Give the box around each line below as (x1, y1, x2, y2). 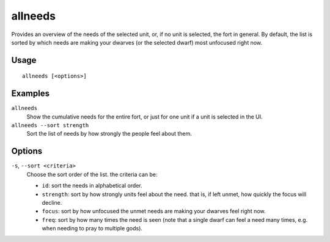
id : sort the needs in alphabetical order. (42, 182, 143, 189)
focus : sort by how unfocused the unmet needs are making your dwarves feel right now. (42, 208, 266, 215)
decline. (42, 199, 62, 206)
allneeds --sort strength (11, 122, 89, 129)
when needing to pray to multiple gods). (42, 225, 143, 232)
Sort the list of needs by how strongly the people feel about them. (26, 130, 192, 137)
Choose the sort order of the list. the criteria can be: (26, 170, 158, 178)
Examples (11, 89, 50, 99)
